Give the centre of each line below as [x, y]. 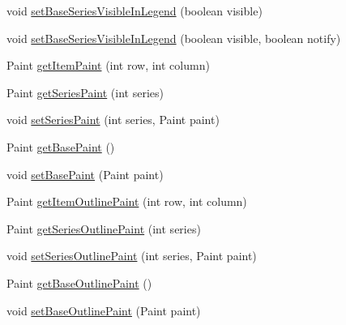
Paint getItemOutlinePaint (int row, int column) [127, 201]
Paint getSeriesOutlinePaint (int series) [104, 228]
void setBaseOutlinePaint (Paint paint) [104, 310]
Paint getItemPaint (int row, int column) [108, 65]
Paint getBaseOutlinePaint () [79, 282]
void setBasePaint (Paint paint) [85, 174]
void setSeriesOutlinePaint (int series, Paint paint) [132, 256]
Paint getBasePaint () [61, 146]
